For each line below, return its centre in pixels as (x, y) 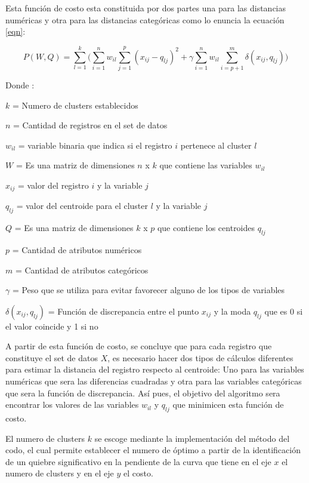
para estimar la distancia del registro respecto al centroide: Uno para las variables (155, 369)
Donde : (20, 84)
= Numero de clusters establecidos (75, 105)
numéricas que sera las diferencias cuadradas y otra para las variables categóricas (154, 381)
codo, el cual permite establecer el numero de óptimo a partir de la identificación (153, 450)
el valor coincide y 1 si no (52, 326)
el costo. (138, 473)
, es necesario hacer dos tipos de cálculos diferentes (200, 357)
